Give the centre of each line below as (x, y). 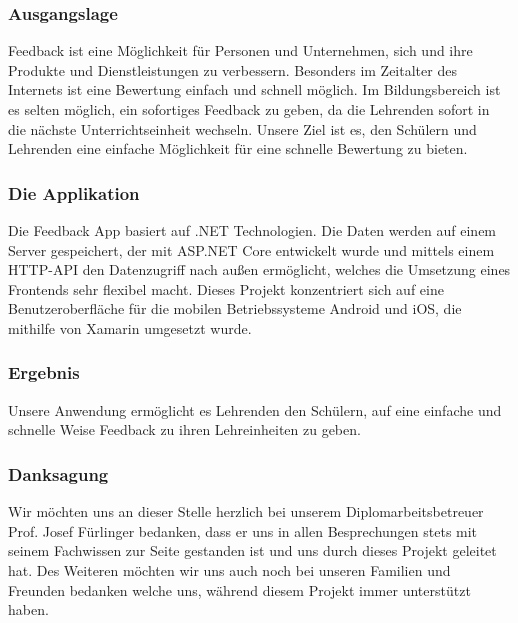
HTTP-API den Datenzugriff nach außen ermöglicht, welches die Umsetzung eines (259, 269)
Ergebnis (44, 372)
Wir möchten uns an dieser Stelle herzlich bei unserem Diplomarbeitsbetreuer (246, 511)
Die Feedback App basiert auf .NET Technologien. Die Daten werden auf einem (252, 230)
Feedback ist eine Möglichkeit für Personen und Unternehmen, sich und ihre (240, 50)
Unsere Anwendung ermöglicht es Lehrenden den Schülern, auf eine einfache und (255, 409)
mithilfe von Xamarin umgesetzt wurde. (130, 327)
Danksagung (58, 473)
